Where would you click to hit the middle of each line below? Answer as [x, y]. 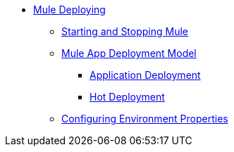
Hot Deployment [127, 97]
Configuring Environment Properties [145, 119]
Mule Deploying [69, 9]
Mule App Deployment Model [129, 53]
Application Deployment [145, 75]
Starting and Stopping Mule [125, 31]
